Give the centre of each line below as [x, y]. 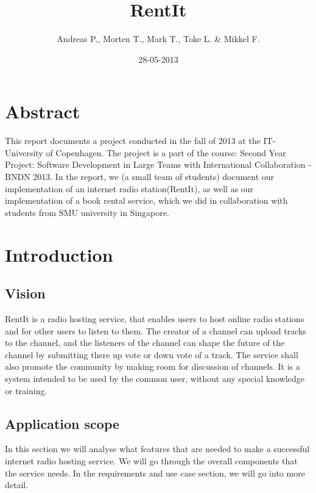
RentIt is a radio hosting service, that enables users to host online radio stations [155, 318]
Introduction [59, 254]
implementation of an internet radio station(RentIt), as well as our [129, 188]
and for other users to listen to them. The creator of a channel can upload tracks [156, 330]
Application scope [62, 423]
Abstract [43, 111]
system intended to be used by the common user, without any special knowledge [155, 378]
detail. [17, 485]
